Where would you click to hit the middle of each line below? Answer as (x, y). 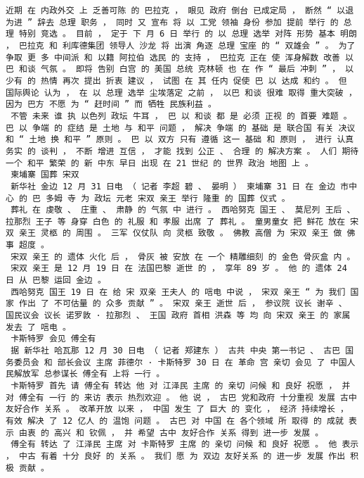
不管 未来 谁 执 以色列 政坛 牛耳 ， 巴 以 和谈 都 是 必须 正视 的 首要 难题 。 (181, 116)
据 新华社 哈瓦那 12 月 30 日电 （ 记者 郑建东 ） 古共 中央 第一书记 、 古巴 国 (182, 351)
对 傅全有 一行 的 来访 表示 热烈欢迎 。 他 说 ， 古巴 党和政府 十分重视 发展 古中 (181, 397)
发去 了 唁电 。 (38, 327)
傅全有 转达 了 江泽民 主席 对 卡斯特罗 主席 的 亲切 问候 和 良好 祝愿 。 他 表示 (185, 445)
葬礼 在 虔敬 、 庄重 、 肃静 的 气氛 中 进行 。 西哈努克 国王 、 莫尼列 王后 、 (183, 210)
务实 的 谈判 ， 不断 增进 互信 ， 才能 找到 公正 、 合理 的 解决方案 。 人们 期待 (182, 151)
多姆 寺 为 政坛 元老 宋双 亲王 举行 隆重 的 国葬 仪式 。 (168, 198)
